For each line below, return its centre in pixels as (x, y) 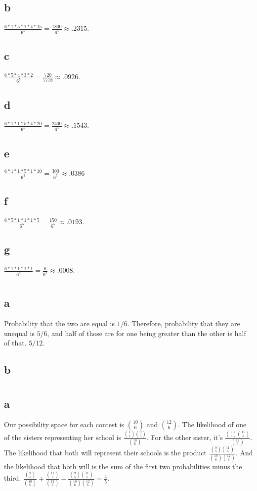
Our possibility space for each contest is (64, 424)
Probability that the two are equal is (59, 323)
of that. (15, 343)
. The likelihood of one (212, 424)
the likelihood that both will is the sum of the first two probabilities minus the (123, 466)
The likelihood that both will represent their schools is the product (105, 453)
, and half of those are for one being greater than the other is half (147, 333)
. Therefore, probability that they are (184, 323)
